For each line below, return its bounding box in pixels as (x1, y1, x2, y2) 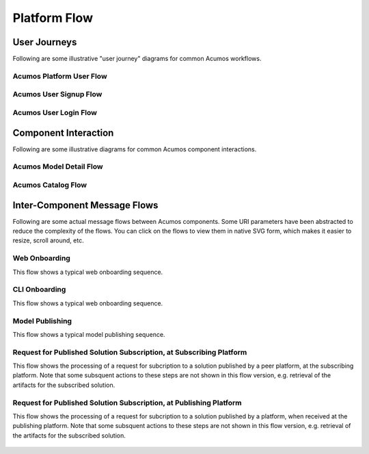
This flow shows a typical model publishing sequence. (12, 330, 165, 338)
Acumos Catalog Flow (12, 180, 87, 190)
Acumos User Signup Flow (12, 90, 102, 99)
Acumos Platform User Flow (12, 71, 107, 81)
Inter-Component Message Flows (12, 199, 159, 211)
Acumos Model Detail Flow (12, 162, 103, 171)
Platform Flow (12, 10, 94, 25)
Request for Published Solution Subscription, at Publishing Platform (12, 398, 242, 407)
